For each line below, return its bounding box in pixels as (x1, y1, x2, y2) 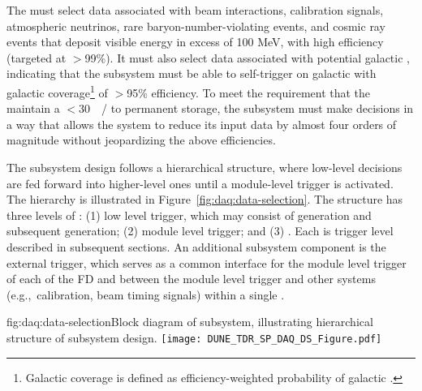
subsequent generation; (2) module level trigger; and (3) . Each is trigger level (6, 222, 394, 239)
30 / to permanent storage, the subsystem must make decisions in (79, 100, 414, 117)
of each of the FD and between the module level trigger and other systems (6, 270, 376, 287)
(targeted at (6, 49, 67, 66)
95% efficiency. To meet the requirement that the (127, 84, 371, 101)
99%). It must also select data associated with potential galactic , (84, 49, 410, 66)
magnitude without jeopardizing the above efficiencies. (6, 131, 276, 148)
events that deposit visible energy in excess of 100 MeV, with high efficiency (6, 33, 384, 50)
